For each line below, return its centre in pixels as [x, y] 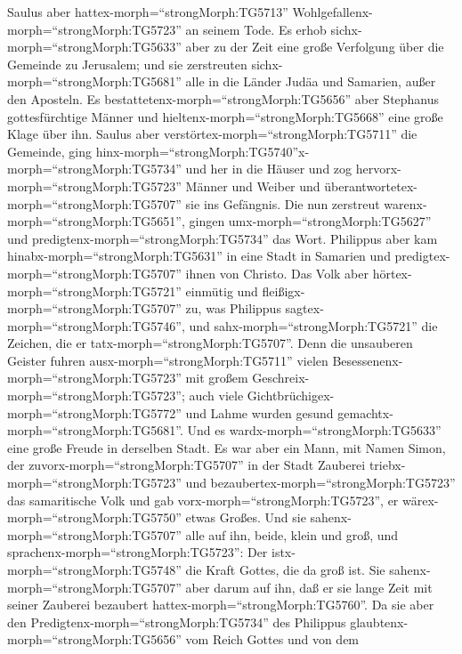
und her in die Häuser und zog [269, 169]
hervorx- [378, 169]
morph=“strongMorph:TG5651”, [96, 221]
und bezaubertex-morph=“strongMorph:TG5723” [320, 483]
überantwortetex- [371, 186]
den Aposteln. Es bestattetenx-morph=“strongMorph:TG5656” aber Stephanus [223, 98]
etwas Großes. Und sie [246, 517]
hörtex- [392, 273]
